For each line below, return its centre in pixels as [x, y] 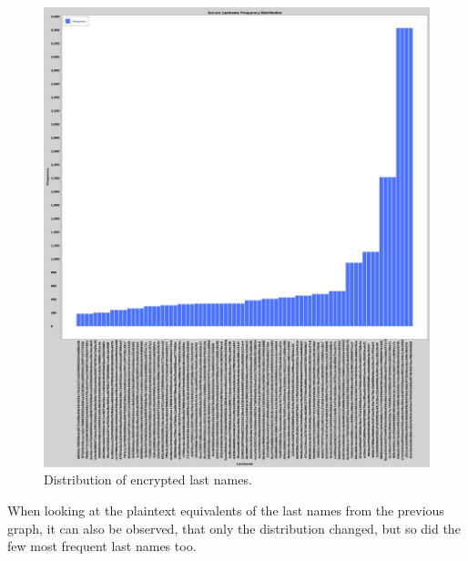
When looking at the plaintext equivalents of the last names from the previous [226, 510]
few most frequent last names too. [102, 546]
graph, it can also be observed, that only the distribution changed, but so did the [234, 528]
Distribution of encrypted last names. [148, 479]
